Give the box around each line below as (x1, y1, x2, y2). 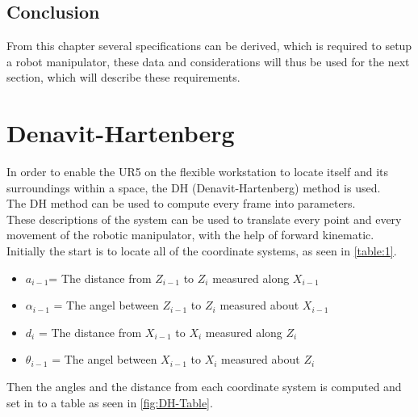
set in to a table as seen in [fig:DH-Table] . (6, 394, 213, 411)
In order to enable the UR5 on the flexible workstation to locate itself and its (6, 163, 389, 180)
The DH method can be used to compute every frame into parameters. (6, 195, 356, 212)
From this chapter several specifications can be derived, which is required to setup (6, 37, 412, 54)
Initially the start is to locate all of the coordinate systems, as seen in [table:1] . (6, 242, 397, 259)
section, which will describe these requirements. (6, 69, 240, 86)
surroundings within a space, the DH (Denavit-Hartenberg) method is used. (6, 179, 381, 196)
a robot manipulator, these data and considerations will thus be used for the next (6, 53, 410, 69)
